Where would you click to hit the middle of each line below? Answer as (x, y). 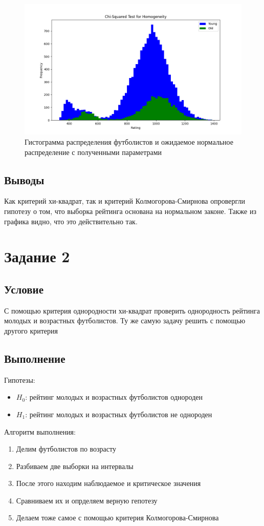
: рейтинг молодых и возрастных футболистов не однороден (119, 414)
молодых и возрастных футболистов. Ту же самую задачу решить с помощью (125, 320)
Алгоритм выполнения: (40, 431)
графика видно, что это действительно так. (71, 221)
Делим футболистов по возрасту (66, 449)
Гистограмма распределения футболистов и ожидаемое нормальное (129, 141)
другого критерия (31, 330)
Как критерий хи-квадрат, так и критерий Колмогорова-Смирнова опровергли (125, 201)
